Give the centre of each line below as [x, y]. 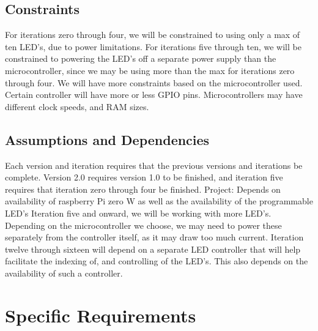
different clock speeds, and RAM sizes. [77, 106]
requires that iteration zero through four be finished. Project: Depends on [143, 189]
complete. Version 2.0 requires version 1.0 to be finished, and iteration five [144, 177]
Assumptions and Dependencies [107, 139]
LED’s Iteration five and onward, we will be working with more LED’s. [138, 213]
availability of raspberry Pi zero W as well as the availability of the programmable [159, 201]
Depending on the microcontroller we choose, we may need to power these [143, 225]
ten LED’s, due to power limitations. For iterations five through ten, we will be [153, 46]
